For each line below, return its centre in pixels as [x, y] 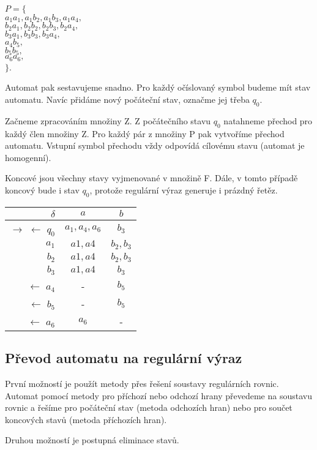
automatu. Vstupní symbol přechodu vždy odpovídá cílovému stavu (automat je [155, 145]
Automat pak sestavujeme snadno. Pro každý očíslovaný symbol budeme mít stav [158, 87]
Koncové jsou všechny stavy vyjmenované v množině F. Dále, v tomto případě [151, 178]
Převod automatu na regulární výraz [124, 358]
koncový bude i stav [42, 189]
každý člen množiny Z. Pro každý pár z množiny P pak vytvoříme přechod [145, 133]
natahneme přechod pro [268, 120]
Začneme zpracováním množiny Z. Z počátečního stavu [108, 120]
